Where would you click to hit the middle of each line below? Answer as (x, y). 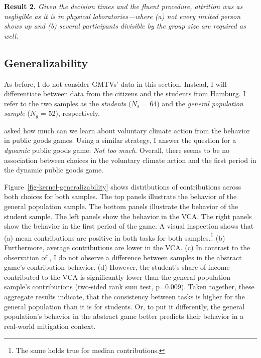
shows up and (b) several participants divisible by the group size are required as (125, 26)
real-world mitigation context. (50, 326)
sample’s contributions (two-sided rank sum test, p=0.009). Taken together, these (129, 287)
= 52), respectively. (70, 113)
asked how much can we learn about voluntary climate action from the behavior (127, 130)
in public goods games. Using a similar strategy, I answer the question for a (120, 140)
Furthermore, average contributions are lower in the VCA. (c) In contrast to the (127, 247)
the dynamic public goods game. (54, 170)
